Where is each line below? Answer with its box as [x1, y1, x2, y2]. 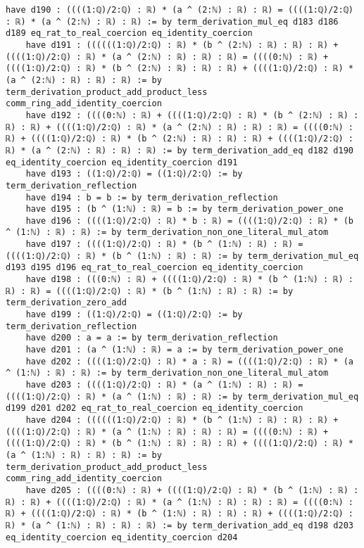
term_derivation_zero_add [6, 298, 127, 308]
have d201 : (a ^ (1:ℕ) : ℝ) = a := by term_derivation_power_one [25, 345, 344, 355]
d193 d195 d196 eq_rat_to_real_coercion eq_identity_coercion [6, 262, 303, 273]
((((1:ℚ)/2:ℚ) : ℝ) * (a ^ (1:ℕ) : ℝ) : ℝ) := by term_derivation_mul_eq [6, 391, 359, 402]
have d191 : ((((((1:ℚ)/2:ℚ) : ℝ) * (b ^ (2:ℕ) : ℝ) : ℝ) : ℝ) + [25, 39, 339, 50]
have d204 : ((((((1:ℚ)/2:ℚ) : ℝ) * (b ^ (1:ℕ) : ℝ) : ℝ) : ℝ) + [25, 414, 339, 425]
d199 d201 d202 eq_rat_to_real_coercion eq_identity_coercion [6, 403, 303, 414]
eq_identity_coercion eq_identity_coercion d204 [6, 532, 238, 542]
